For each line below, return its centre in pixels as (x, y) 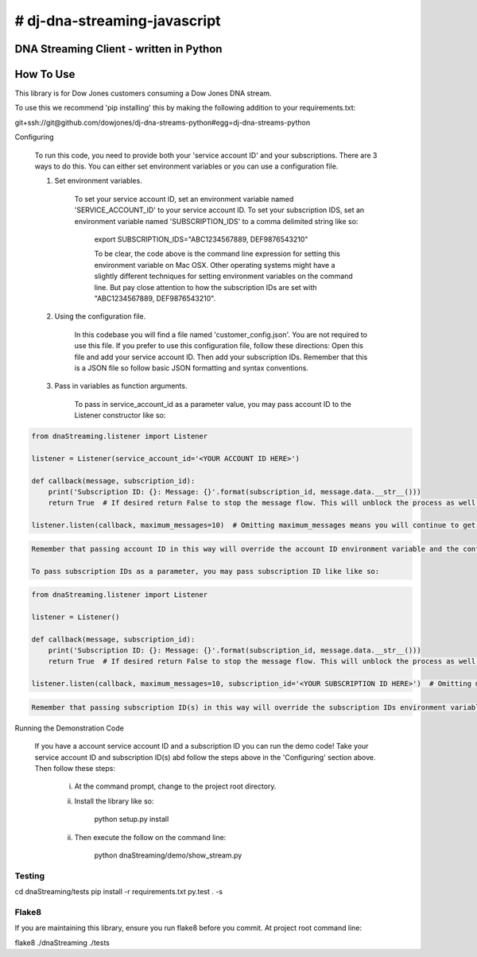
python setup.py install (132, 819)
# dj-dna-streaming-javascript (118, 21)
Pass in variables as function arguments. (121, 386)
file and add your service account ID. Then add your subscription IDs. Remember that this (221, 357)
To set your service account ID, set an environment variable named (184, 199)
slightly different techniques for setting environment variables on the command (223, 276)
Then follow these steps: (75, 768)
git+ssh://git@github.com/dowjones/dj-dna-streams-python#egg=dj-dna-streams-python (162, 122)
